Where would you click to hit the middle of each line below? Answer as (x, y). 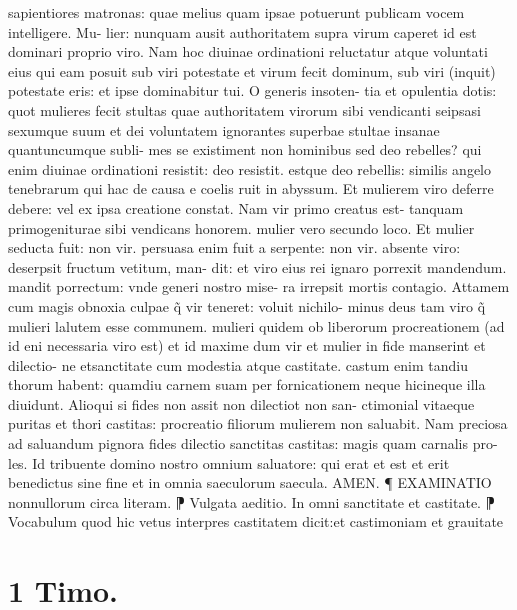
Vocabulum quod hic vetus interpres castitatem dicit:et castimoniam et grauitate (256, 521)
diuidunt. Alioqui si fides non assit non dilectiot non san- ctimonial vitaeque (241, 403)
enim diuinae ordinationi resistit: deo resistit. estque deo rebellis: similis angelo (249, 168)
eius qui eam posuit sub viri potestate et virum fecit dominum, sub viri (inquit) (252, 70)
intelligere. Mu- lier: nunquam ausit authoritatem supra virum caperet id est (242, 31)
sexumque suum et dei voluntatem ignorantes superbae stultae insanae (224, 129)
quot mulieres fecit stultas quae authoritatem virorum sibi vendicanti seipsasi (244, 109)
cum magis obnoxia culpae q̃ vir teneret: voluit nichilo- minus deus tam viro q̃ (247, 305)
